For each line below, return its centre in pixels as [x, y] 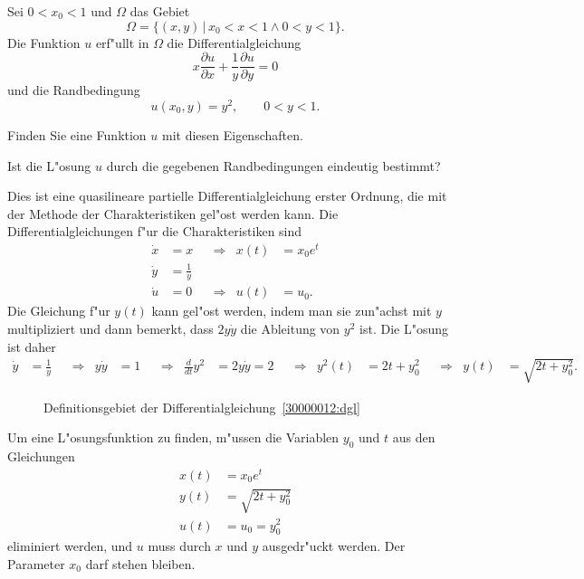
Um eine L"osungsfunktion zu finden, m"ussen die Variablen [173, 437]
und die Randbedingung [74, 90]
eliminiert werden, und [70, 546]
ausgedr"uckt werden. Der [334, 546]
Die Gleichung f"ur [59, 311]
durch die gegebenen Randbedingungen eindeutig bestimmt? [273, 165]
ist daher [32, 346]
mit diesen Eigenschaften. [232, 134]
